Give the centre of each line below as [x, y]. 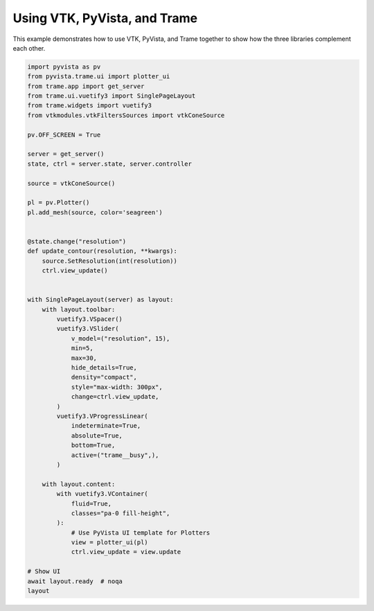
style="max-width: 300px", [117, 387]
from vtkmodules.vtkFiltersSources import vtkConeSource [126, 115]
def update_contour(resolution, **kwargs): [103, 251]
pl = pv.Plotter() [59, 203]
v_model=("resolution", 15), [121, 338]
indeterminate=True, [106, 426]
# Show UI [44, 571]
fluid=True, [91, 504]
